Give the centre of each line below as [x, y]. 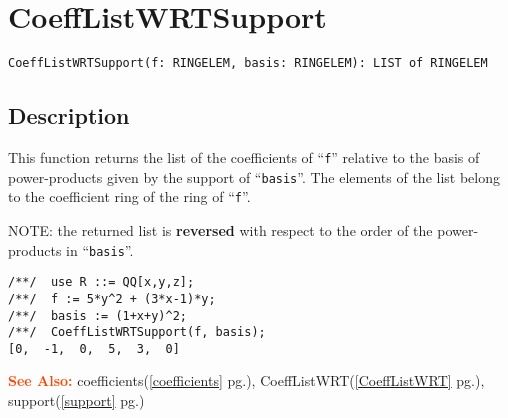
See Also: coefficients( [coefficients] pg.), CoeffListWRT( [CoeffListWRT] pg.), [246, 380]
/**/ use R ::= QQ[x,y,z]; [101, 282]
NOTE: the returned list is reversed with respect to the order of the [220, 229]
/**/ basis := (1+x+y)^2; [97, 315]
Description [69, 115]
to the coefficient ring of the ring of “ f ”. [129, 196]
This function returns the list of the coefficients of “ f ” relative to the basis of [244, 156]
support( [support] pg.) [76, 400]
